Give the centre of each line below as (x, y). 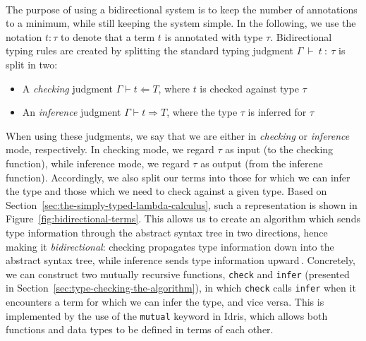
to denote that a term (108, 36)
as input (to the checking (279, 149)
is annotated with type (214, 36)
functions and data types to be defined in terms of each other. (140, 329)
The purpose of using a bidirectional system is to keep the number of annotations (182, 9)
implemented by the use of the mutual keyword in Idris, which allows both (167, 315)
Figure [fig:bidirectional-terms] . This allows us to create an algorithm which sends (183, 219)
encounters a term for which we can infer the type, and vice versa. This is (165, 301)
